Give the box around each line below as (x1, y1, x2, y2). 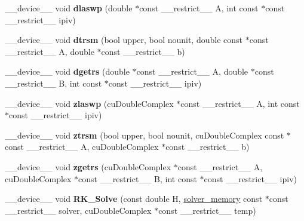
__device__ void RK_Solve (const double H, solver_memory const (5, 192, 263, 205)
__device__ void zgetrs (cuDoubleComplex (5, 160, 171, 173)
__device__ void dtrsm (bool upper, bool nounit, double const (5, 33, 243, 46)
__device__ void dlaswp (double (5, 2, 133, 14)
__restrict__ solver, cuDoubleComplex (5, 204, 152, 216)
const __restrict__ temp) (158, 204, 256, 216)
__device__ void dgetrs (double (5, 65, 130, 78)
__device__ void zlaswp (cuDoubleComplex (5, 97, 174, 109)
